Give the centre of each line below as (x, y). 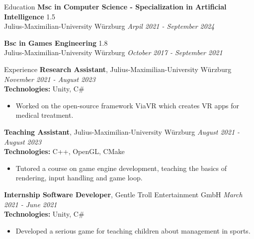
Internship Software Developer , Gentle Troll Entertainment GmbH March (123, 194)
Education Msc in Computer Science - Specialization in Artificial (115, 6)
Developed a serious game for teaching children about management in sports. (133, 230)
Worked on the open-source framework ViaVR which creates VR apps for (127, 105)
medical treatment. (44, 115)
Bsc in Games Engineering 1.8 (56, 42)
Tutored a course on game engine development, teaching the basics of (121, 168)
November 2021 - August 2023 (50, 79)
